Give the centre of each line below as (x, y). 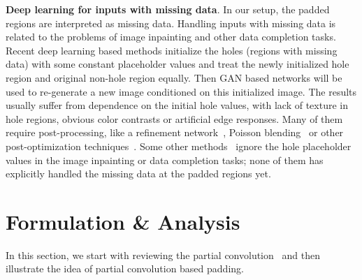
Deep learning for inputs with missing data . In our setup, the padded (168, 9)
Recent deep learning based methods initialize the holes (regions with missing (172, 50)
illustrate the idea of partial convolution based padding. (125, 268)
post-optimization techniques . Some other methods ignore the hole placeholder (179, 146)
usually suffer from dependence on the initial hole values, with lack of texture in (177, 105)
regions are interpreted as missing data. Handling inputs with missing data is (171, 23)
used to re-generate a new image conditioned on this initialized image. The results (181, 91)
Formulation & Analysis (123, 221)
